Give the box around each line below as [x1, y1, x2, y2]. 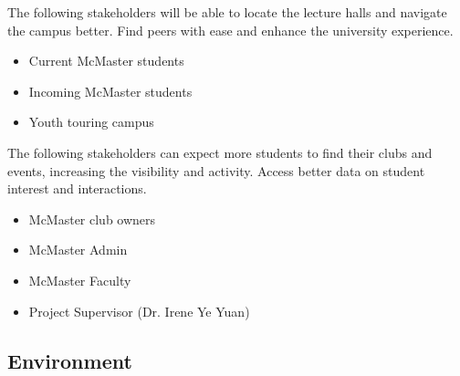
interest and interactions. [7, 179, 147, 198]
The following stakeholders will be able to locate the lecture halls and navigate [7, 3, 447, 21]
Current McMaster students [28, 51, 184, 70]
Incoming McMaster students [28, 81, 193, 100]
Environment [7, 346, 132, 374]
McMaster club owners [28, 209, 156, 228]
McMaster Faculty [28, 270, 131, 289]
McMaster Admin [28, 240, 128, 259]
